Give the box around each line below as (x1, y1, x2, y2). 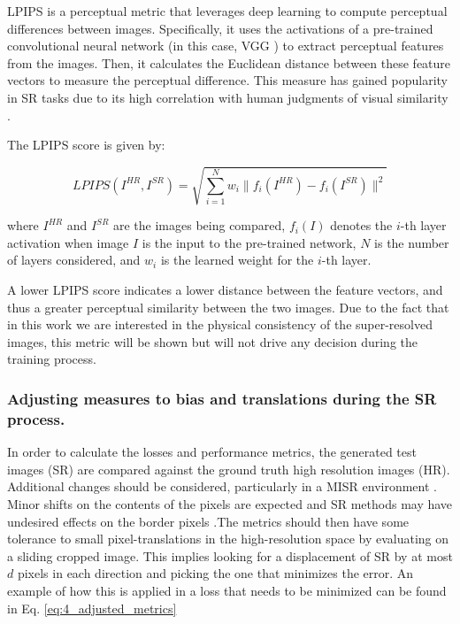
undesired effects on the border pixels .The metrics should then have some (7, 512, 410, 530)
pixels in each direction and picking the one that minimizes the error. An (17, 564, 414, 582)
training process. (7, 350, 96, 368)
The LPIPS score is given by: (7, 135, 165, 154)
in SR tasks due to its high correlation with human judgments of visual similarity (7, 88, 448, 106)
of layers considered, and (7, 250, 141, 269)
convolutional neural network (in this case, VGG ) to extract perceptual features (7, 36, 444, 55)
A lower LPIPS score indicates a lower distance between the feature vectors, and (7, 281, 443, 299)
